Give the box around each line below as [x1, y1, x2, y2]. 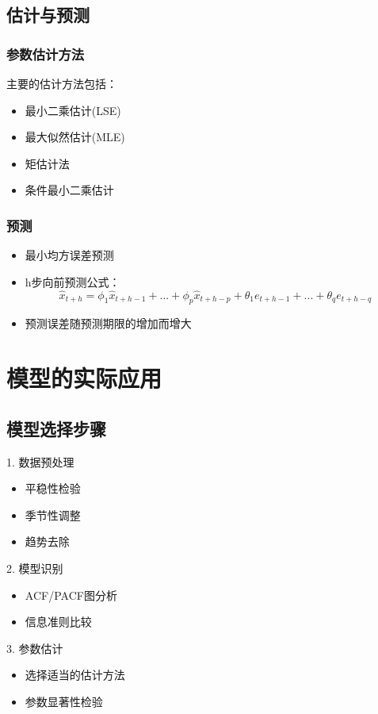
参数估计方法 [6, 44, 85, 63]
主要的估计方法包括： [6, 75, 117, 91]
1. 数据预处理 [6, 453, 74, 470]
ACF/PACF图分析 [25, 586, 117, 603]
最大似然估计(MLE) [25, 129, 125, 145]
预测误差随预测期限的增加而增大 [25, 315, 192, 332]
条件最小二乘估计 [25, 182, 114, 198]
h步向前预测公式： [25, 273, 120, 290]
